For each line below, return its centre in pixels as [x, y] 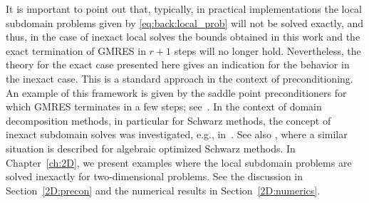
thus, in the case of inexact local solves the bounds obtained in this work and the [183, 37]
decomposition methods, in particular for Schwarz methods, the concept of [168, 120]
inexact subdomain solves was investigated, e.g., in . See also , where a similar [177, 134]
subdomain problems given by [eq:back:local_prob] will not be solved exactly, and [185, 22]
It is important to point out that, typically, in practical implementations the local [184, 9]
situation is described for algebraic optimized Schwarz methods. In [151, 148]
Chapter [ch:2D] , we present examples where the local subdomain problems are [179, 162]
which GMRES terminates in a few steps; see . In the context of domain [164, 106]
